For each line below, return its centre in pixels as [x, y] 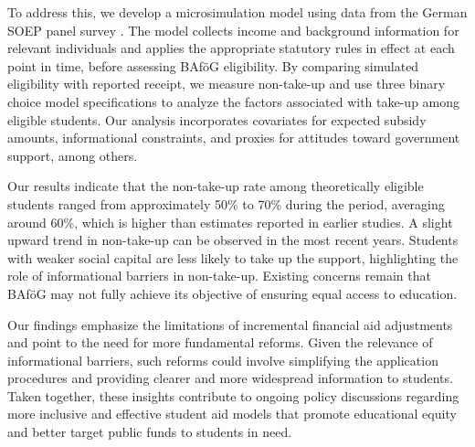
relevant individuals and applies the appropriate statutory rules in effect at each [231, 48]
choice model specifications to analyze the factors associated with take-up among [234, 101]
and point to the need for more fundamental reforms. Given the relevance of [220, 342]
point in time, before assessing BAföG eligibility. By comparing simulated [213, 65]
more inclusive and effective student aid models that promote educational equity [232, 414]
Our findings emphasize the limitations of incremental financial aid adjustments [230, 324]
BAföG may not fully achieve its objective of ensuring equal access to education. [232, 293]
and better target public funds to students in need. [150, 432]
